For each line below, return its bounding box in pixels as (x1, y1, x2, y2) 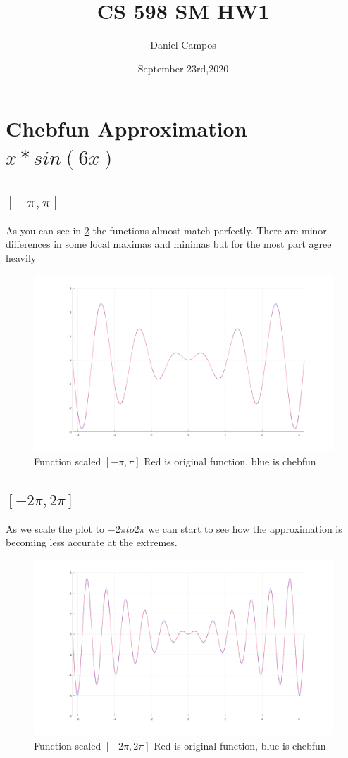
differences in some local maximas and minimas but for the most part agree (6, 236, 332, 251)
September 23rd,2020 (137, 61, 229, 75)
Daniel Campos (150, 37, 216, 52)
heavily (6, 251, 37, 265)
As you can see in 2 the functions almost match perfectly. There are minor (6, 222, 327, 237)
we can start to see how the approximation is (148, 521, 342, 536)
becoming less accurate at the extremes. (6, 535, 178, 550)
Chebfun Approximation (6, 114, 247, 143)
